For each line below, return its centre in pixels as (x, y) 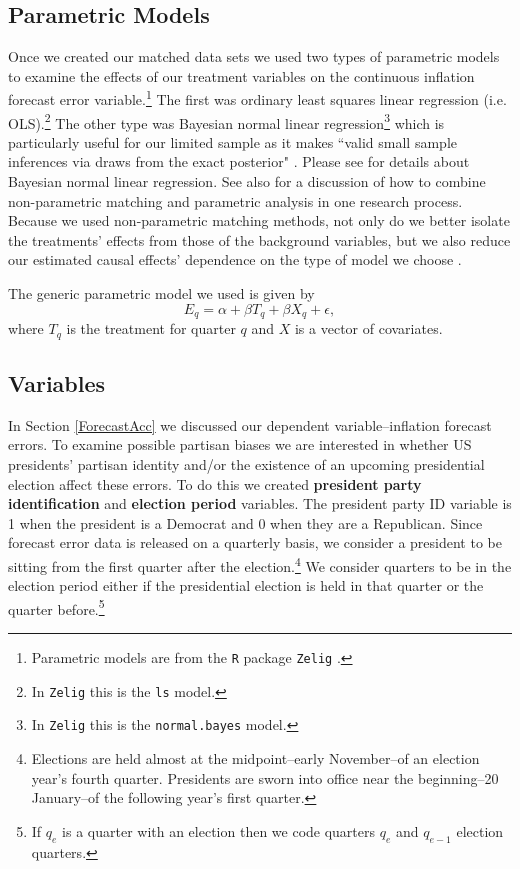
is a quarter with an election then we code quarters (219, 830)
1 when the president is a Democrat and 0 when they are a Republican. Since (245, 522)
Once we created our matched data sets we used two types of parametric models (254, 56)
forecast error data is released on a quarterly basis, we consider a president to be (255, 542)
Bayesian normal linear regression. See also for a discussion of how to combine (247, 181)
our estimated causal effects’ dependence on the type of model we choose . (235, 259)
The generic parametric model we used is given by (161, 293)
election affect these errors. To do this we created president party (215, 483)
